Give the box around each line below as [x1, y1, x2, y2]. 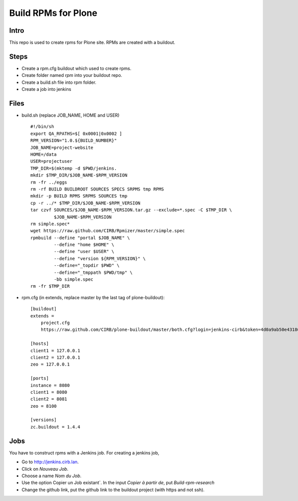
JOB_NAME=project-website [30, 144, 94, 150]
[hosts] [30, 341, 49, 347]
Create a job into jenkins [21, 86, 72, 92]
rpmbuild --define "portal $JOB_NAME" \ [30, 235, 130, 241]
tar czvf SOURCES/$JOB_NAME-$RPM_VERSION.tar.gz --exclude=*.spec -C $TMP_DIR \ [30, 207, 232, 213]
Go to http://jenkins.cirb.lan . [21, 459, 79, 465]
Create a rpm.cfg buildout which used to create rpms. [21, 65, 132, 71]
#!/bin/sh [30, 124, 54, 129]
